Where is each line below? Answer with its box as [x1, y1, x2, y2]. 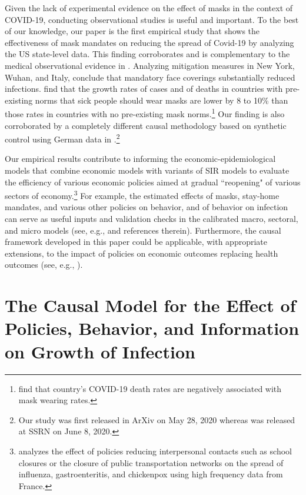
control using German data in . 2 [5, 131, 120, 145]
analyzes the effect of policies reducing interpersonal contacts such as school [18, 444, 292, 457]
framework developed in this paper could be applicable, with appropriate [5, 235, 267, 248]
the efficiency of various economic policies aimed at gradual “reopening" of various [5, 175, 301, 188]
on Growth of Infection [5, 339, 195, 363]
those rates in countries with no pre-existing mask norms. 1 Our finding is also [5, 106, 285, 119]
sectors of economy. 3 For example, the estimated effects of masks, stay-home [5, 188, 280, 201]
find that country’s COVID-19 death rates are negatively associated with [18, 382, 282, 394]
